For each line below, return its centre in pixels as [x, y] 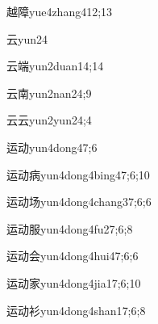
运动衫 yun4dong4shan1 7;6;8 [76, 310]
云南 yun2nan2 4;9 [49, 93]
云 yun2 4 [27, 38]
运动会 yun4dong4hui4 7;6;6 [73, 256]
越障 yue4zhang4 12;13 [60, 11]
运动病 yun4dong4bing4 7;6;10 [78, 174]
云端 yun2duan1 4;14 [55, 66]
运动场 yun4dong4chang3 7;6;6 [79, 202]
